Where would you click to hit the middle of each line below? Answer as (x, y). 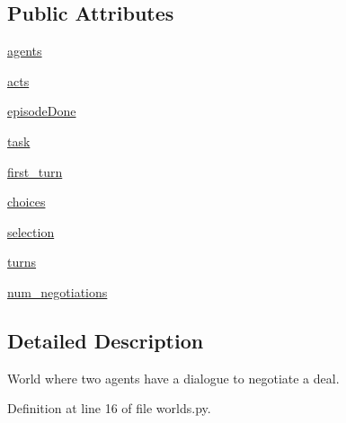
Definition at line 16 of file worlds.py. (109, 408)
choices (27, 202)
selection (31, 231)
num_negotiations (58, 291)
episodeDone (42, 111)
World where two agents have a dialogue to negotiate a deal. (173, 378)
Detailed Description (106, 340)
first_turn (35, 171)
